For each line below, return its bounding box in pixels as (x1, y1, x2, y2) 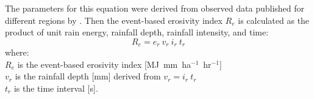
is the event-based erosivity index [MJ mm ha (17, 57, 191, 70)
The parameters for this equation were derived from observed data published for (5, 2, 305, 14)
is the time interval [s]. (13, 82, 98, 95)
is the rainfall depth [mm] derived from (15, 70, 161, 82)
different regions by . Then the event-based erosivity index (5, 13, 223, 26)
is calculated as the (238, 13, 310, 26)
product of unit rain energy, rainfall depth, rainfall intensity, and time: (5, 26, 269, 38)
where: (5, 46, 29, 59)
